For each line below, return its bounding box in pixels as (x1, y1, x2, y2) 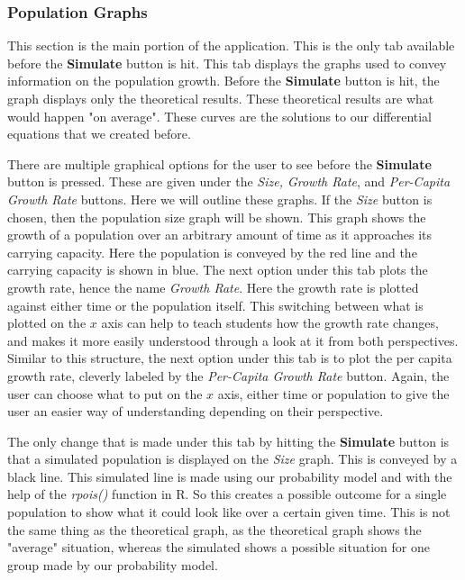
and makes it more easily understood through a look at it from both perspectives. (7, 331, 459, 349)
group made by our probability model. (7, 555, 218, 574)
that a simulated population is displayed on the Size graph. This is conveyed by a (7, 449, 458, 468)
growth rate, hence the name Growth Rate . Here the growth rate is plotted (7, 277, 419, 296)
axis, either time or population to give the (217, 384, 450, 403)
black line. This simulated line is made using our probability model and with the (7, 467, 452, 485)
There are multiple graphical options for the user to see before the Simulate (7, 154, 432, 173)
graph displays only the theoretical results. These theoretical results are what (7, 89, 434, 107)
